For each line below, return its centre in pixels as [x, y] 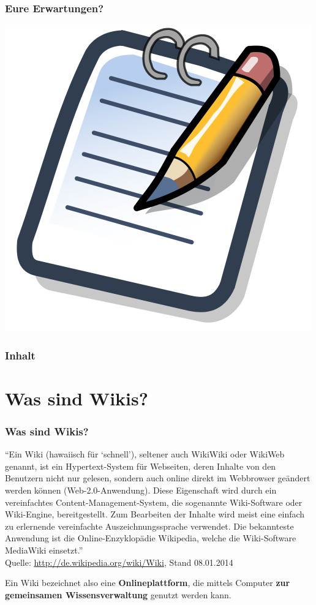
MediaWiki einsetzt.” [44, 550]
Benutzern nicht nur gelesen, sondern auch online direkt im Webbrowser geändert [158, 478]
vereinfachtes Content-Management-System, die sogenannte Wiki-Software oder [154, 502]
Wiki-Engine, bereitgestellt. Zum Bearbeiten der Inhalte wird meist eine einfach [155, 514]
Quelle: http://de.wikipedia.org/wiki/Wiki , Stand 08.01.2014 [119, 562]
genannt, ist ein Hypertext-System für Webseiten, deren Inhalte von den [141, 466]
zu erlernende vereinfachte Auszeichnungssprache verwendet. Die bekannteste [149, 526]
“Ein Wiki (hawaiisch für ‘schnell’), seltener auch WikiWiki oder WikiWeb [145, 454]
